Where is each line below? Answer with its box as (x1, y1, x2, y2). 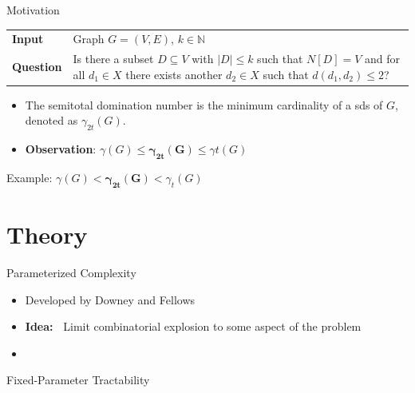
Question (12, 58, 62, 74)
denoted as (25, 112, 78, 129)
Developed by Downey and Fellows (25, 291, 196, 308)
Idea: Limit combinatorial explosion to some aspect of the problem (25, 318, 362, 335)
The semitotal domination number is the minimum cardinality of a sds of (25, 96, 383, 113)
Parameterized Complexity (6, 264, 136, 280)
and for (365, 50, 401, 67)
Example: (6, 169, 53, 186)
